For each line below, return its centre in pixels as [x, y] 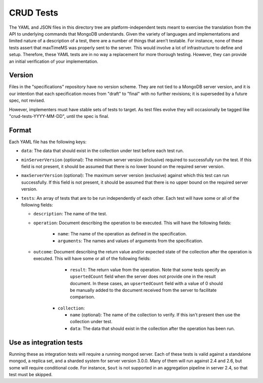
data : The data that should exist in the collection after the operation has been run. [152, 328]
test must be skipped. [31, 374]
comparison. [83, 297]
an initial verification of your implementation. [54, 61]
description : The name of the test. [70, 214]
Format [20, 130]
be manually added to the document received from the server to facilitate [143, 290]
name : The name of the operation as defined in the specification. [122, 234]
